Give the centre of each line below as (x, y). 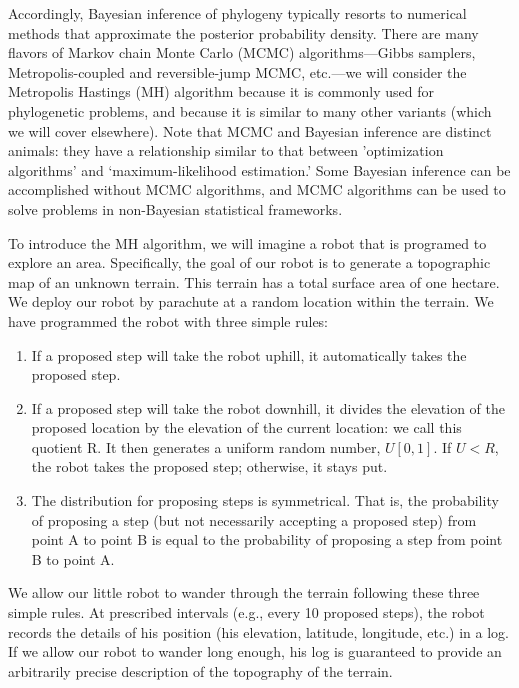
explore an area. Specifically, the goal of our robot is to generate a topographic (249, 262)
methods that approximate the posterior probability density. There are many (243, 32)
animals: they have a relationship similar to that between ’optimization (226, 150)
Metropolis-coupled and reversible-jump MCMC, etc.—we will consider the (237, 71)
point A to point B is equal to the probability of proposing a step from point (267, 539)
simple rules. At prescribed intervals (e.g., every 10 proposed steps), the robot (246, 612)
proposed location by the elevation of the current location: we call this (246, 427)
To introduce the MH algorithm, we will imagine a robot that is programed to (247, 242)
